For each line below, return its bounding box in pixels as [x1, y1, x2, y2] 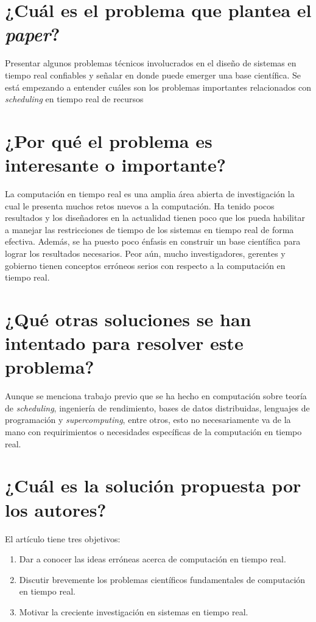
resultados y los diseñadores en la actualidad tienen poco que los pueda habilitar [5, 211, 305, 224]
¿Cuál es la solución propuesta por [5, 473, 301, 498]
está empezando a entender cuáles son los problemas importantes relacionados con [5, 80, 312, 93]
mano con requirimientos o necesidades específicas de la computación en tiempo [5, 425, 302, 438]
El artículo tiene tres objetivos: [5, 532, 121, 545]
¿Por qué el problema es [5, 128, 212, 153]
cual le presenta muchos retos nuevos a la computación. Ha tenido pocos [5, 199, 275, 212]
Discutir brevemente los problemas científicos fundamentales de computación [19, 573, 306, 585]
